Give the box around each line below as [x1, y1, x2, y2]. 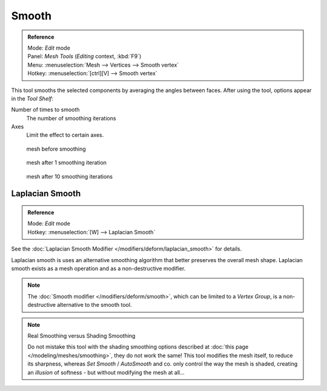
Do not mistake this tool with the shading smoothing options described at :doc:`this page [27, 343, 249, 350]
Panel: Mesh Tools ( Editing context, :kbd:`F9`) [27, 53, 142, 60]
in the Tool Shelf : [11, 94, 54, 102]
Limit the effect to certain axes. [26, 131, 104, 139]
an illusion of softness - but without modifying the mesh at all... [27, 369, 185, 376]
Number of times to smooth [11, 106, 80, 113]
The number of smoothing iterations [26, 114, 116, 122]
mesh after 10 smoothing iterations [26, 172, 113, 180]
